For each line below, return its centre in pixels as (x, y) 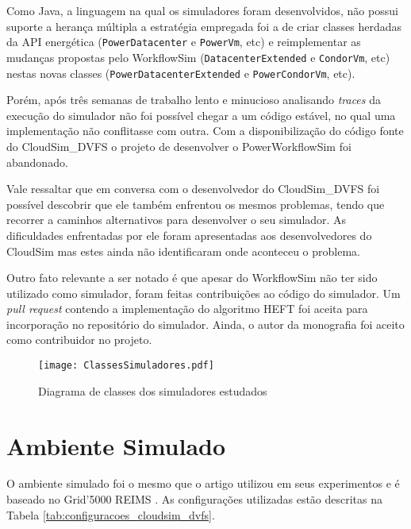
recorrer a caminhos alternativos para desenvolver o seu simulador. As (177, 220)
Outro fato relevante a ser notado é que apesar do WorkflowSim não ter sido (192, 278)
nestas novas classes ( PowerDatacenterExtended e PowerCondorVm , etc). (181, 73)
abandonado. (37, 162)
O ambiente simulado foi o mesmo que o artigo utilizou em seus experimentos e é (203, 483)
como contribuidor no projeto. (79, 340)
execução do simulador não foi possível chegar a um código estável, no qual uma (201, 115)
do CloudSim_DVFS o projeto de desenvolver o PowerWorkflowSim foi (179, 146)
